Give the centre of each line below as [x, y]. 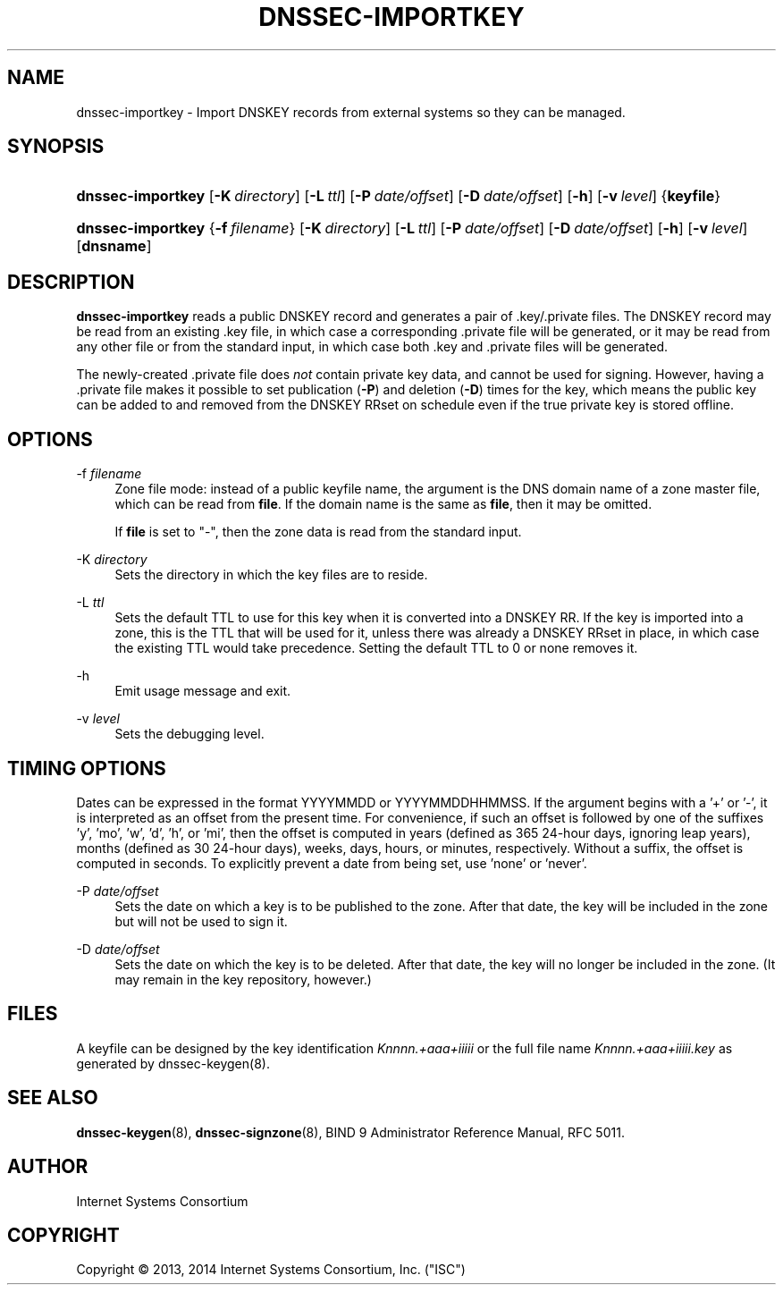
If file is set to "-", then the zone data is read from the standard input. [318, 532]
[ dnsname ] [114, 246]
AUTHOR [48, 1167]
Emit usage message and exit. [203, 691]
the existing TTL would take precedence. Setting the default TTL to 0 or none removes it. [376, 648]
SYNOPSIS [56, 147]
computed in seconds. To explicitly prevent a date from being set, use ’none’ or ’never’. [332, 863]
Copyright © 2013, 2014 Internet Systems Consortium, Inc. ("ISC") [271, 1270]
